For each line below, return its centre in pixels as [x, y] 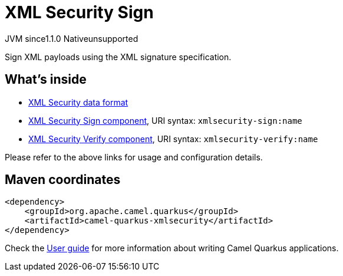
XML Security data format [78, 102]
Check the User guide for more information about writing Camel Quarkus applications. [172, 248]
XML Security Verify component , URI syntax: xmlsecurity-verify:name [173, 139]
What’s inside [46, 80]
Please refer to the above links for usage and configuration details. [134, 157]
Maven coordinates [63, 180]
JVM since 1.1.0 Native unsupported [72, 38]
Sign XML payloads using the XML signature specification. [118, 57]
